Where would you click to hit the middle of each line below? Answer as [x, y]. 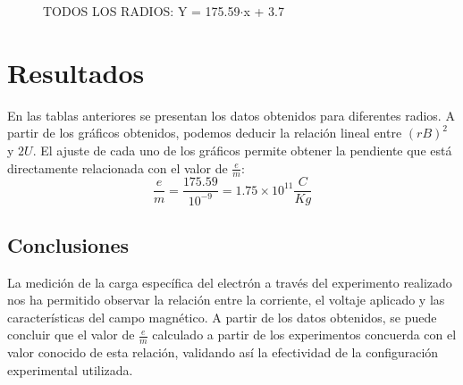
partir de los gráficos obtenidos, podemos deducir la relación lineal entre [205, 133]
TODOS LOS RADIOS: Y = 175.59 [142, 11]
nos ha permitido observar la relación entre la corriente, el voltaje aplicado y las [226, 300]
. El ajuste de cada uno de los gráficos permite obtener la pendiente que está [242, 150]
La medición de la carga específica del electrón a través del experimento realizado [230, 282]
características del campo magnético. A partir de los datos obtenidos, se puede [222, 317]
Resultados [76, 72]
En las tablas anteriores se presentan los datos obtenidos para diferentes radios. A [231, 115]
